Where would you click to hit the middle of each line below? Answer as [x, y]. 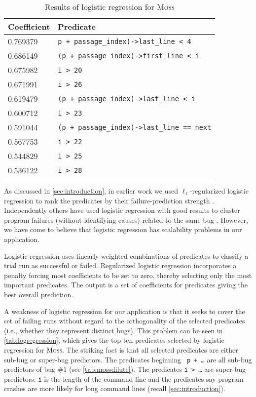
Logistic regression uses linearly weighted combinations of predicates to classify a [126, 256]
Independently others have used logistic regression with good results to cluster [122, 210]
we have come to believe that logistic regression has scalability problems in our [123, 229]
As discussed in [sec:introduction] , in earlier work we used [91, 191]
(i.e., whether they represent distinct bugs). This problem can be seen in [113, 330]
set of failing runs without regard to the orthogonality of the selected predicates [125, 321]
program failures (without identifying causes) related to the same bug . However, [126, 219]
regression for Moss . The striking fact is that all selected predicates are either [121, 349]
